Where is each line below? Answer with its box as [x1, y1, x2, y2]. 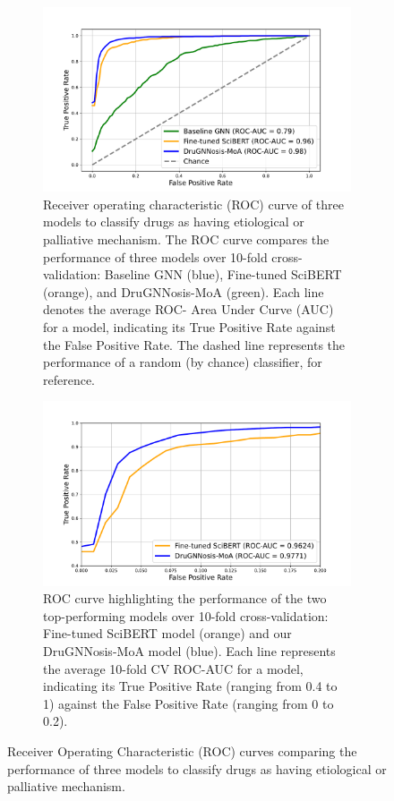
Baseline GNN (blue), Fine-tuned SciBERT [104, 265, 342, 284]
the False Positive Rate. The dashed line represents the [43, 335, 346, 354]
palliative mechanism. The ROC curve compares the [43, 230, 330, 249]
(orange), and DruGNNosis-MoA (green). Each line [43, 282, 324, 301]
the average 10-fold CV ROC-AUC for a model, [43, 659, 304, 677]
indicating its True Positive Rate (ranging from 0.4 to [43, 677, 338, 695]
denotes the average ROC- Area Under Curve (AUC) [43, 300, 334, 319]
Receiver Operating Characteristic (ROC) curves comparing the [7, 742, 357, 760]
